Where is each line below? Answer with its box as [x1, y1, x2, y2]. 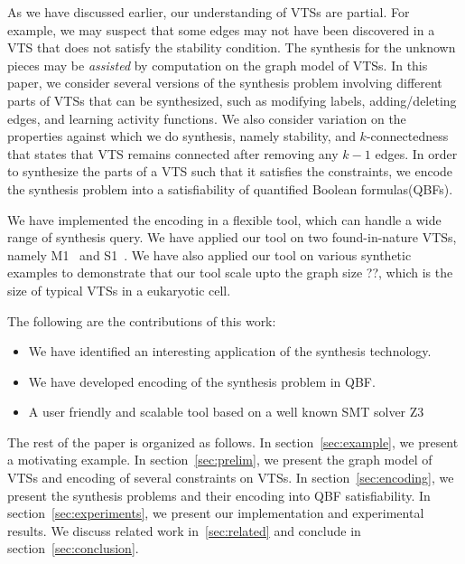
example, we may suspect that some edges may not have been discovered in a [7, 20, 435, 39]
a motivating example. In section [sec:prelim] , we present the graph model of [7, 450, 432, 469]
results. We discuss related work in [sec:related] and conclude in [7, 521, 361, 540]
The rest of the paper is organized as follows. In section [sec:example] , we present [7, 432, 459, 451]
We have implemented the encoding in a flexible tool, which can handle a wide [7, 210, 442, 229]
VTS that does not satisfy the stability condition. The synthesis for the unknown [7, 38, 456, 57]
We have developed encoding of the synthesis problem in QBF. [28, 371, 376, 390]
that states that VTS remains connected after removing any [7, 144, 339, 163]
